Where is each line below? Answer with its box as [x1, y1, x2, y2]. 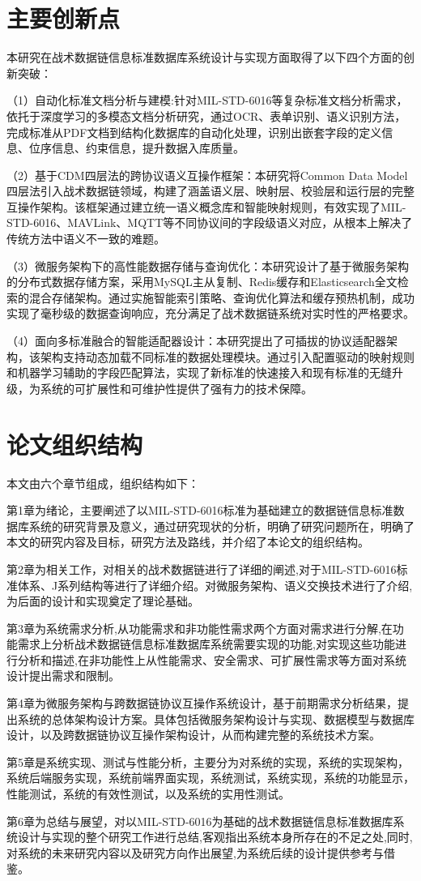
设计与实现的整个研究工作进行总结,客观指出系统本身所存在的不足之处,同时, [17, 828, 413, 845]
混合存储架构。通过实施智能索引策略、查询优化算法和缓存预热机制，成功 [28, 289, 415, 306]
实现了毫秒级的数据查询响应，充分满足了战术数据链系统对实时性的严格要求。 [6, 305, 415, 322]
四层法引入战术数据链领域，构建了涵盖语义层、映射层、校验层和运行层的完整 [6, 182, 415, 199]
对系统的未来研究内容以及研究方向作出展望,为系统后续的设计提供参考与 [6, 844, 384, 861]
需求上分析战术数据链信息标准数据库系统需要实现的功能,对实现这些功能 [17, 635, 395, 652]
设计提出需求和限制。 [6, 667, 120, 684]
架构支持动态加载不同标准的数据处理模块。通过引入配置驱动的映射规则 [40, 348, 415, 365]
